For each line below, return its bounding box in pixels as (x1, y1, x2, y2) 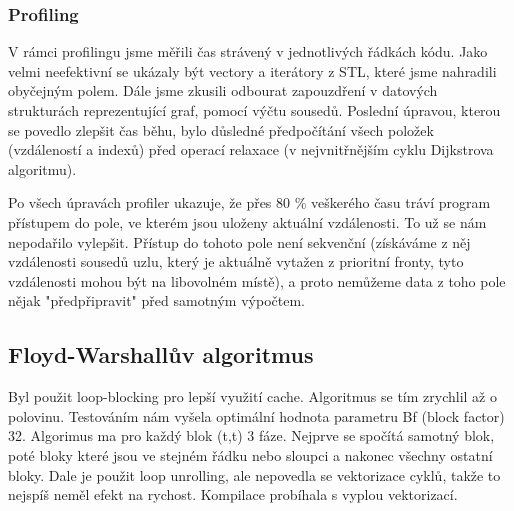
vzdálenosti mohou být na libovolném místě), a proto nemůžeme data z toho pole (8, 270, 506, 291)
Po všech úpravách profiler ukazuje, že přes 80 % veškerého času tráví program (8, 192, 491, 213)
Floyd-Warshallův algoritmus (8, 339, 314, 370)
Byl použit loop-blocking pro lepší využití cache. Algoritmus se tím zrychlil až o (8, 386, 497, 407)
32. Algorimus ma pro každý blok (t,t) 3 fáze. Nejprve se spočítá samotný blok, (8, 425, 495, 446)
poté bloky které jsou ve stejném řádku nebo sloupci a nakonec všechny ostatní (8, 444, 493, 465)
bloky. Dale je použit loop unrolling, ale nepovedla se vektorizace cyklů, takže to (8, 464, 501, 485)
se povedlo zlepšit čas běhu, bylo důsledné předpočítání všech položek (8, 119, 434, 140)
